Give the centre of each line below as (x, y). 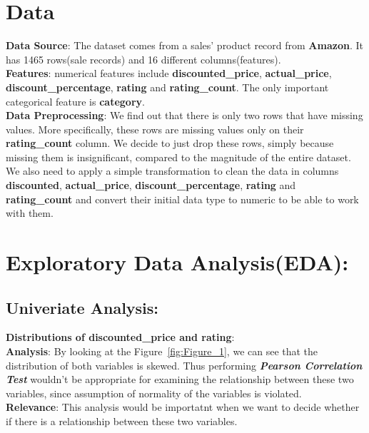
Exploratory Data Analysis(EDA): (177, 262)
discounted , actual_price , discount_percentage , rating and (151, 185)
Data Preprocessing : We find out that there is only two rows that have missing (184, 115)
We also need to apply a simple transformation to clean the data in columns (172, 171)
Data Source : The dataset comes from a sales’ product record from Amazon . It (184, 45)
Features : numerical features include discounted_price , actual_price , (169, 73)
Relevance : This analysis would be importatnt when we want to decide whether (183, 407)
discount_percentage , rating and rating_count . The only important (167, 87)
